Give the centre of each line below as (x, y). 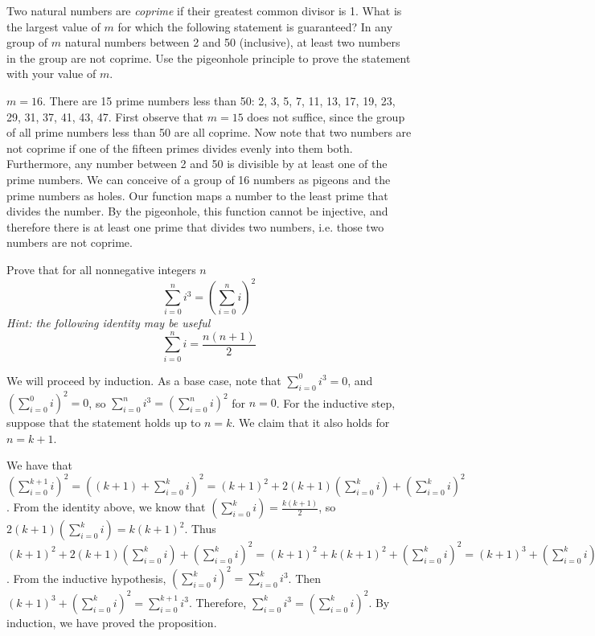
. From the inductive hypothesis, (86, 578)
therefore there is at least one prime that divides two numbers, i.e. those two (195, 226)
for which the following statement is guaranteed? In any (255, 26)
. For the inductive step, (336, 402)
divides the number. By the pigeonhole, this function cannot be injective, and (197, 211)
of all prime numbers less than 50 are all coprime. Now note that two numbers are (209, 132)
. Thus (200, 529)
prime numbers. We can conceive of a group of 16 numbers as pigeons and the (199, 179)
